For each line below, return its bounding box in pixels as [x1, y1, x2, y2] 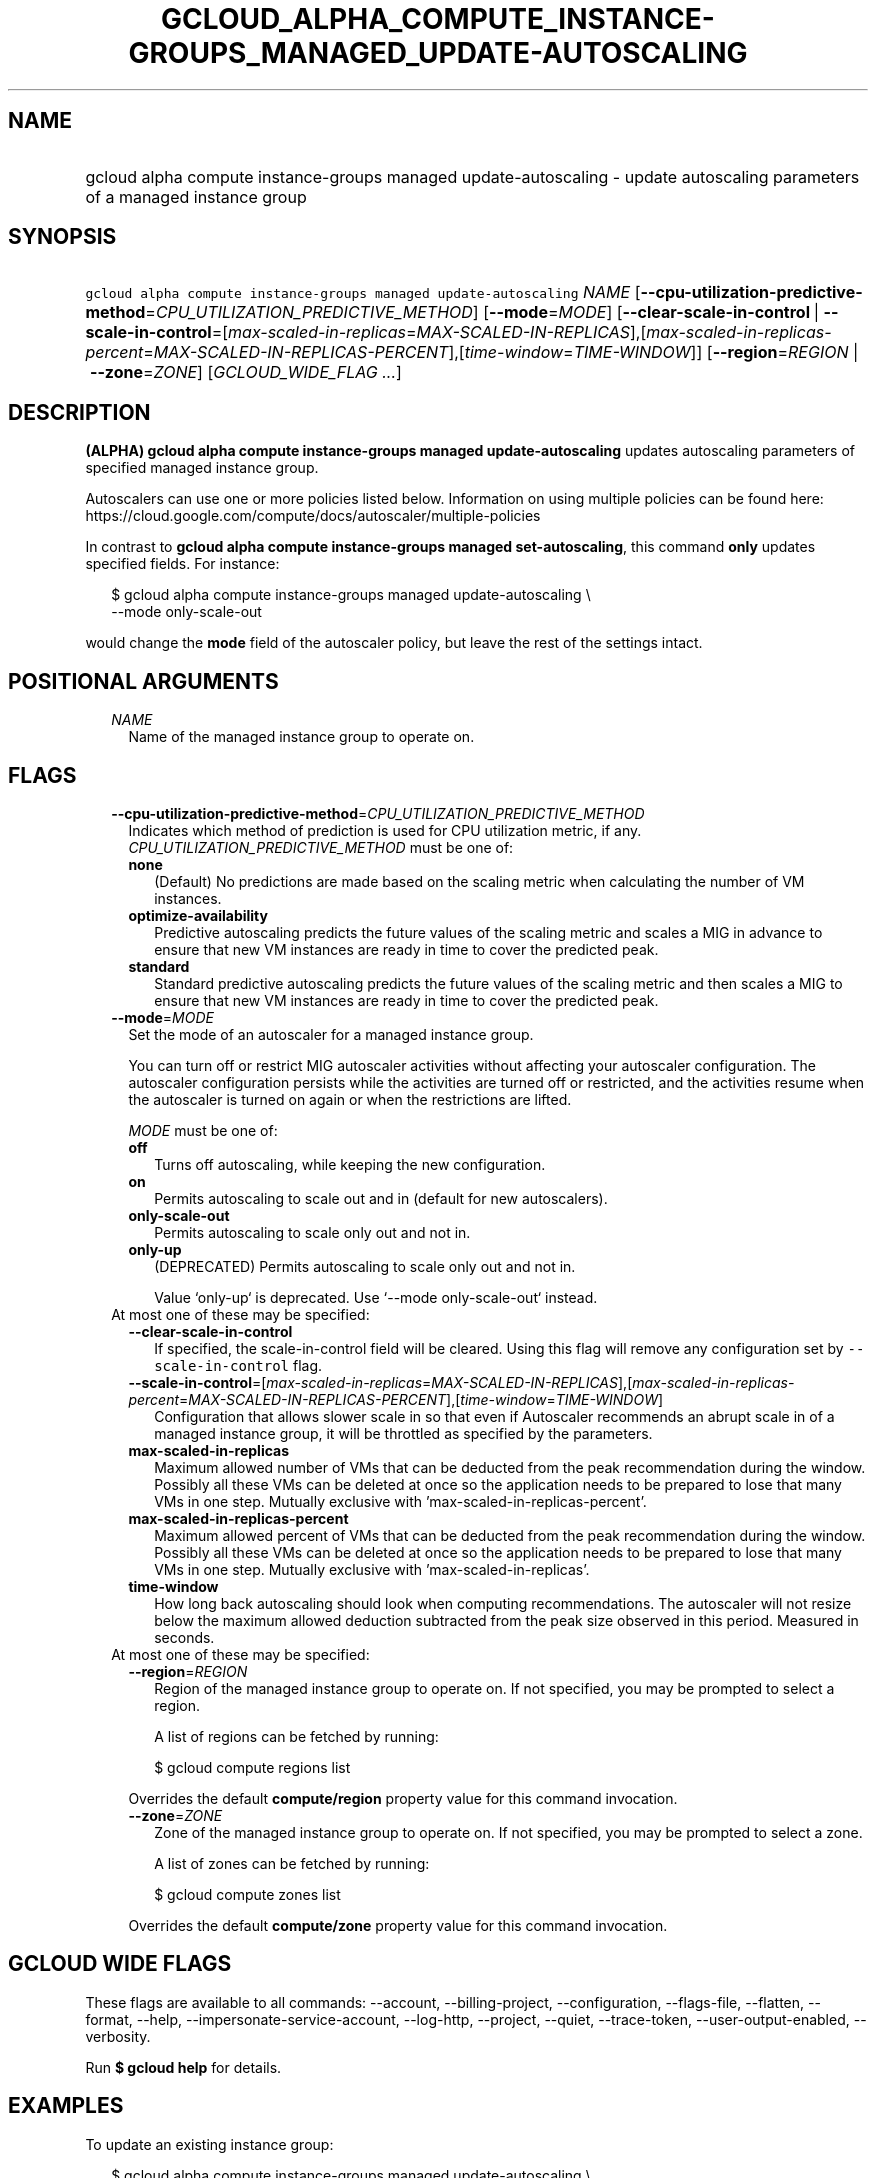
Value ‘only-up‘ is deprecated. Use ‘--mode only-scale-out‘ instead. [154, 1288, 598, 1306]
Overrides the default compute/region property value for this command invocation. [128, 1789, 678, 1807]
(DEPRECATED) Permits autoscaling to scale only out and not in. [154, 1257, 576, 1275]
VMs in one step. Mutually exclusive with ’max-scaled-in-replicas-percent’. [154, 1492, 647, 1510]
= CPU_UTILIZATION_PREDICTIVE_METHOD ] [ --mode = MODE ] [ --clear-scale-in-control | [145, 302, 820, 323]
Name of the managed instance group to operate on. [128, 728, 475, 746]
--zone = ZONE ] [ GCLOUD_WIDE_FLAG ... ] [89, 362, 402, 383]
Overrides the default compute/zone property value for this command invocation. [128, 1916, 668, 1934]
